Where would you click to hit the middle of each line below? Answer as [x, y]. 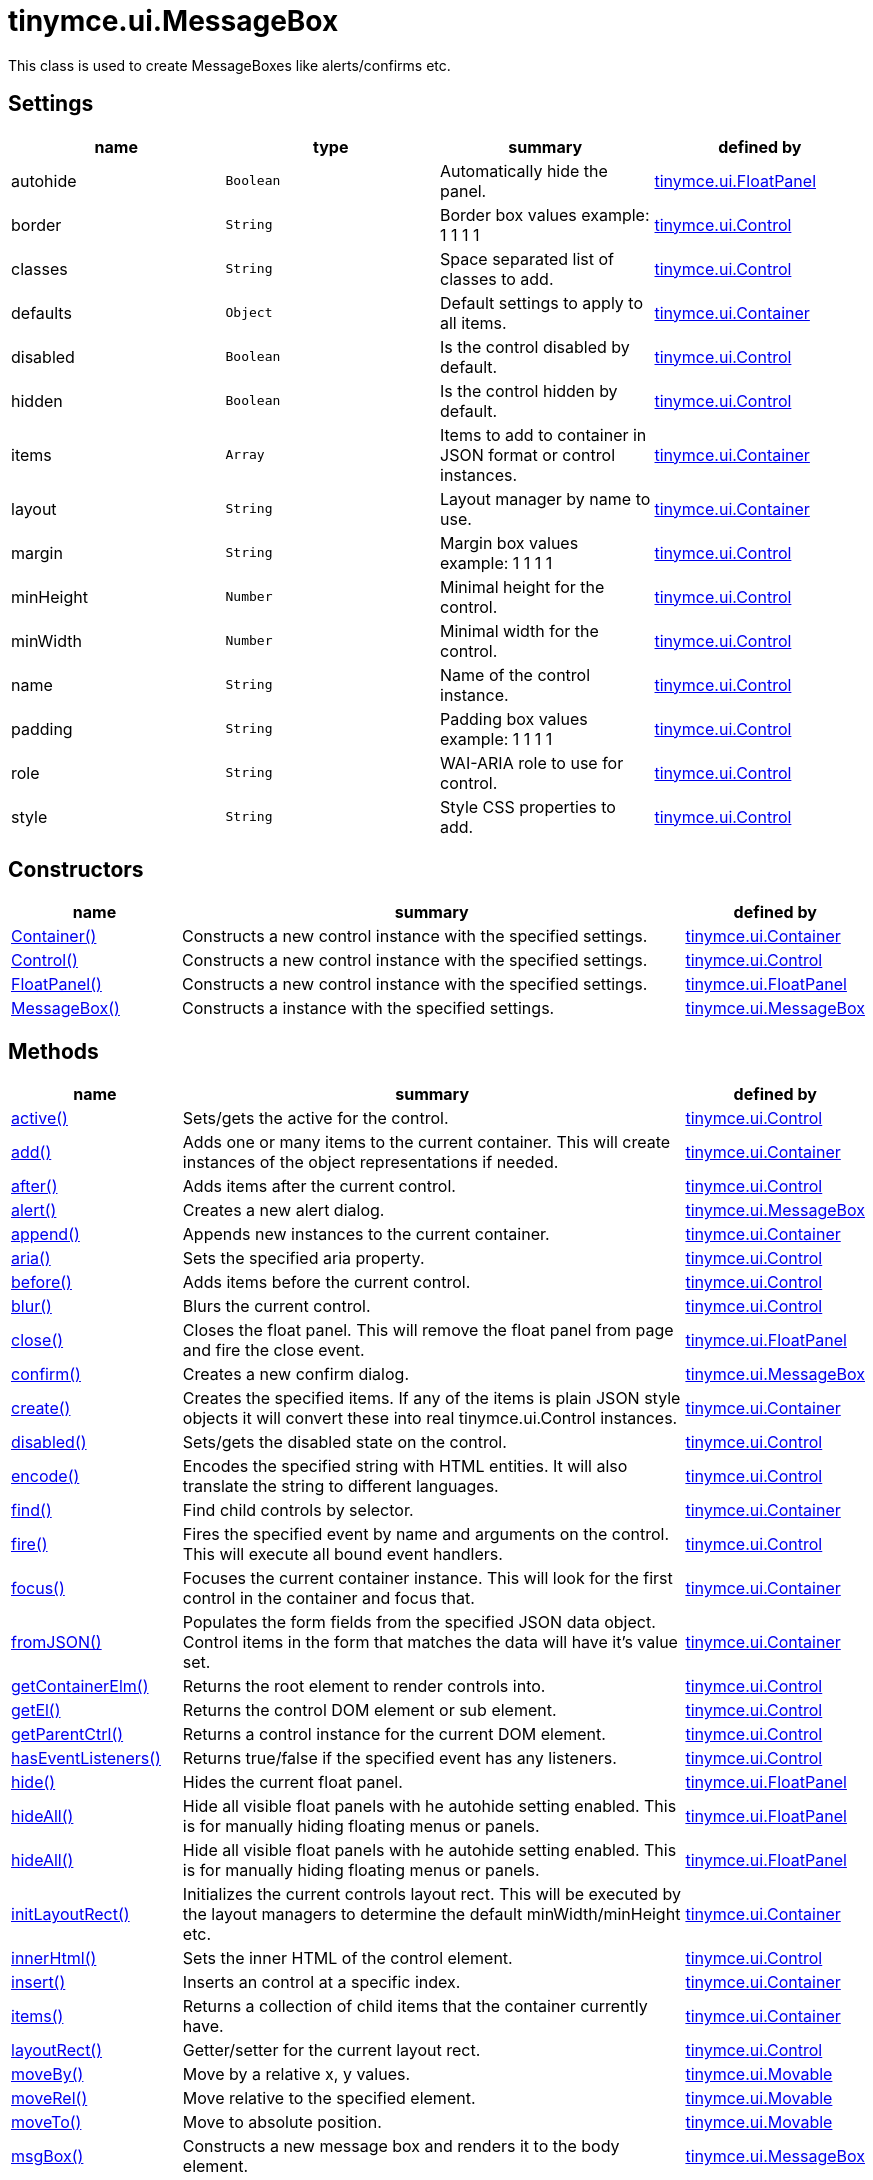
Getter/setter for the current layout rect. [331, 2050]
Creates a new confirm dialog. [295, 1374]
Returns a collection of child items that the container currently [415, 2006]
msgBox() [47, 2156]
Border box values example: [545, 214]
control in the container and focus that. [328, 1598]
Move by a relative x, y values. [296, 2074]
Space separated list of [527, 258]
